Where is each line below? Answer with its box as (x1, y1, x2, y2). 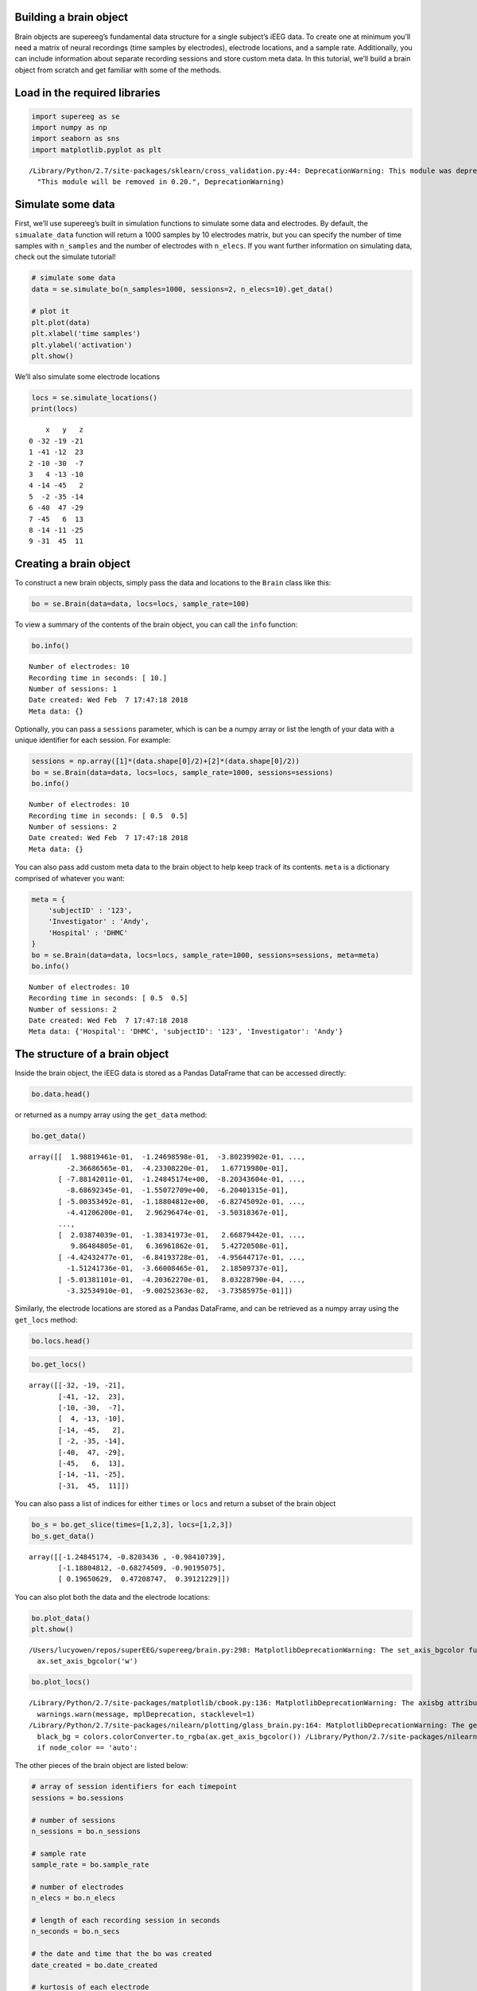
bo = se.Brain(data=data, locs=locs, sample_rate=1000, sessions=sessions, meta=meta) (31, 950, 380, 960)
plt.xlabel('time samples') (31, 329, 141, 338)
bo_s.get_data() (31, 1531, 95, 1540)
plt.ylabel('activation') (31, 340, 133, 350)
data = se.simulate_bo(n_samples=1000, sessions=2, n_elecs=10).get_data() (31, 284, 334, 294)
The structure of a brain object (14, 1047, 169, 1061)
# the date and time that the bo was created (31, 1950, 212, 1958)
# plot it (31, 307, 70, 316)
